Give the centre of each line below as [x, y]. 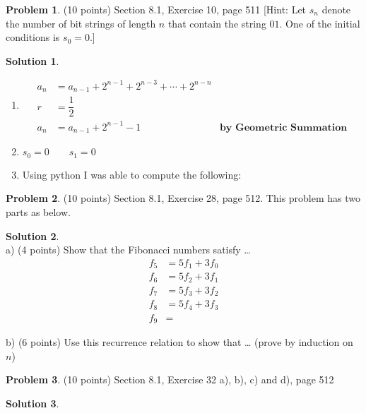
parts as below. [38, 212]
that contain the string [217, 23]
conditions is [33, 37]
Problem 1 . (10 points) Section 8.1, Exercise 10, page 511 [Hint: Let [156, 9]
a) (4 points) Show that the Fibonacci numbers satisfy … [128, 250]
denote [336, 9]
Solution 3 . [33, 403]
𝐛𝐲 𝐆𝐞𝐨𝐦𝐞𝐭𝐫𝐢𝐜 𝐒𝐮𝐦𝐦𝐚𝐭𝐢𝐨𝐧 [283, 127]
